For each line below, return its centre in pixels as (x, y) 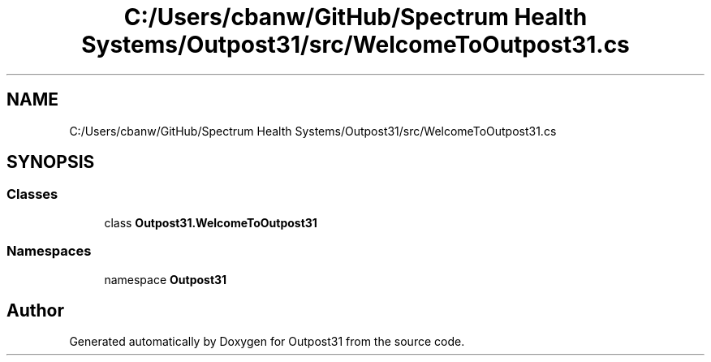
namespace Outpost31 (166, 279)
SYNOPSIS (51, 162)
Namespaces (49, 251)
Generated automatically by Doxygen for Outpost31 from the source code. (267, 342)
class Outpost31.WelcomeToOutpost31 (211, 222)
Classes (32, 194)
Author (35, 310)
